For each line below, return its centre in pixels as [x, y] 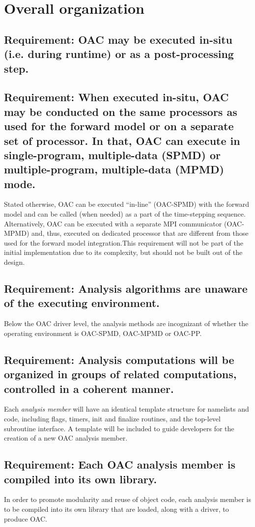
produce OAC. [26, 518]
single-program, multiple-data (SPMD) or [113, 154]
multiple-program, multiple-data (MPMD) [114, 169]
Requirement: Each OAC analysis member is [120, 464]
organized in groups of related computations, [120, 374]
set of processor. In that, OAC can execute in [122, 140]
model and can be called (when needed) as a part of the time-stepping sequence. [125, 214]
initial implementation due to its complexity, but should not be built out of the [123, 252]
